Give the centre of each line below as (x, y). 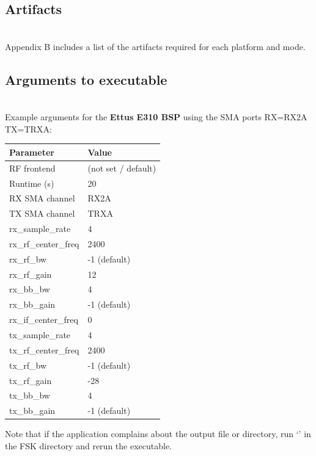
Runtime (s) (32, 183)
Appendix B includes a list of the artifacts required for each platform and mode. (155, 46)
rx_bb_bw (30, 289)
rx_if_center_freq (44, 320)
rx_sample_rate (40, 229)
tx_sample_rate (40, 335)
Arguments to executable (86, 79)
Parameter (32, 152)
